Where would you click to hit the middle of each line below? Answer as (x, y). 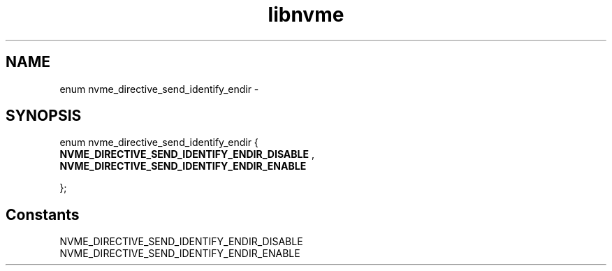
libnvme (306, 15)
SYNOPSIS (44, 116)
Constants (43, 214)
